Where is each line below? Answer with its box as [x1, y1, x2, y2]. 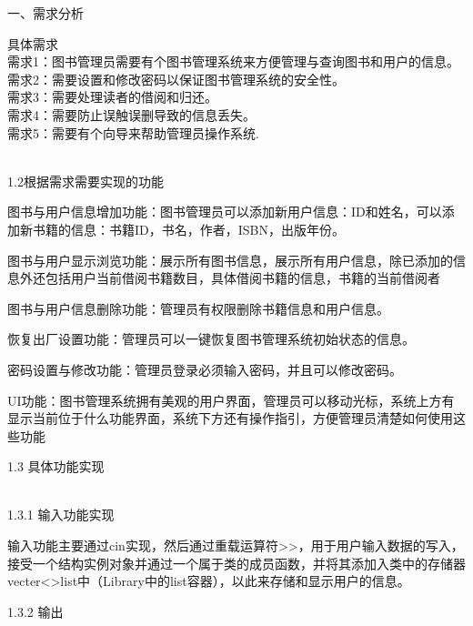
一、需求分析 [7, 4, 84, 22]
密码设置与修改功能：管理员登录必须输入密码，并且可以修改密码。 [7, 359, 402, 379]
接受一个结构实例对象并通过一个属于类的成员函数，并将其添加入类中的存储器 [7, 553, 466, 572]
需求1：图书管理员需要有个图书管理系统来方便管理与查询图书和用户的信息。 [7, 52, 459, 71]
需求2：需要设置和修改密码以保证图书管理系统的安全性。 [7, 69, 345, 88]
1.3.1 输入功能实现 [7, 505, 115, 524]
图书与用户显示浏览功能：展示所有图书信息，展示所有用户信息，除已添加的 [7, 250, 453, 269]
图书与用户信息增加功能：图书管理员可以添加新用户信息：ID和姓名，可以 [7, 202, 442, 221]
